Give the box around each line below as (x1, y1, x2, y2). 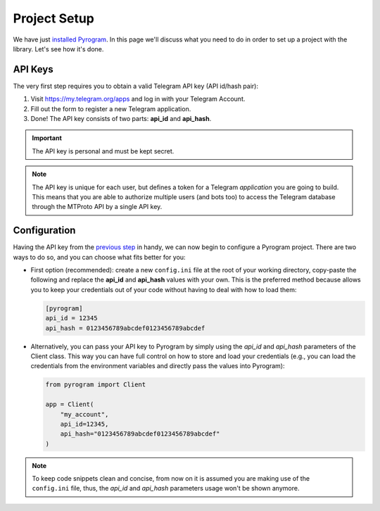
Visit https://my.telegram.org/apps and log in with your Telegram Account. (30, 95, 246, 103)
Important (32, 134, 63, 142)
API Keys (13, 63, 53, 75)
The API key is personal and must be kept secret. (32, 146, 175, 155)
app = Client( (45, 400, 94, 408)
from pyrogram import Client (45, 381, 146, 389)
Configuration (13, 225, 76, 236)
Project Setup (13, 11, 95, 26)
